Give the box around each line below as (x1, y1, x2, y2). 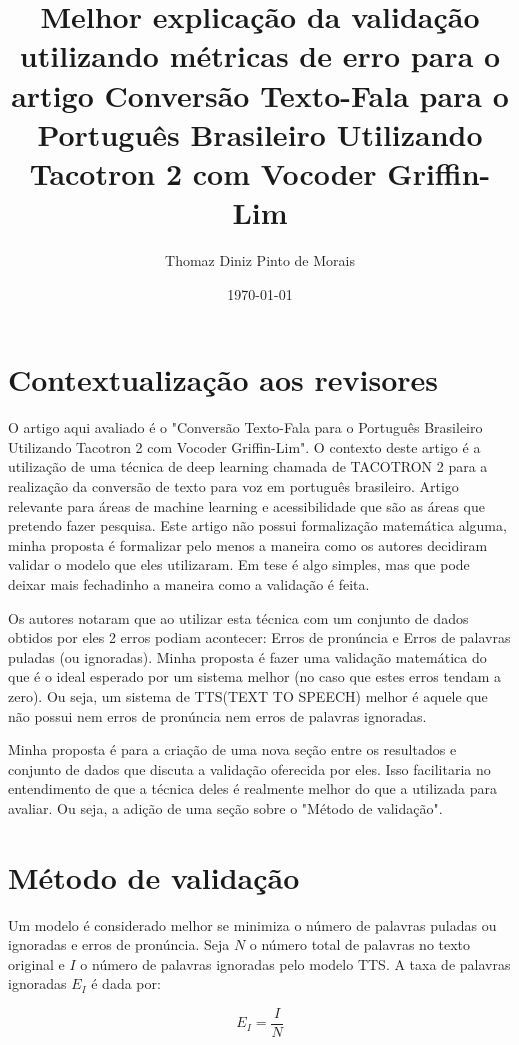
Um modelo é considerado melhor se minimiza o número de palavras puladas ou (8, 914, 497, 935)
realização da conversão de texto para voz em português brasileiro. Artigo (8, 475, 459, 496)
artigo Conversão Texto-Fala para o (11, 74, 509, 115)
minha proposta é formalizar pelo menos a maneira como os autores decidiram (8, 534, 488, 555)
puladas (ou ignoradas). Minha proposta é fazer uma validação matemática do (8, 646, 487, 667)
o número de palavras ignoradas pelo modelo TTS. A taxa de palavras (80, 953, 511, 974)
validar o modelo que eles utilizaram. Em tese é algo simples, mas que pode (8, 554, 470, 575)
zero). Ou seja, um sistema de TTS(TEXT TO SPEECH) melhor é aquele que (8, 685, 488, 706)
